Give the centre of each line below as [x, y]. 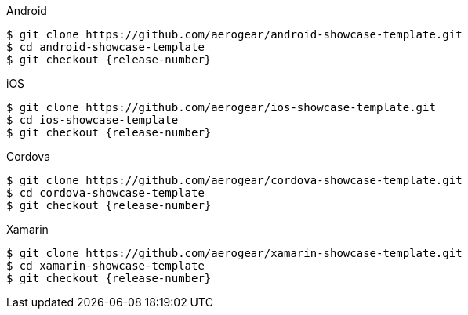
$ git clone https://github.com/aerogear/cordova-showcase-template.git [234, 180]
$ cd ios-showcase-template [93, 120]
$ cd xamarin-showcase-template [105, 266]
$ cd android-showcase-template [105, 47]
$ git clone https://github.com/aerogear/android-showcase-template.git [234, 34]
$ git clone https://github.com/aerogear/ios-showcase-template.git [221, 107]
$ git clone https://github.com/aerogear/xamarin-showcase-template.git [234, 253]
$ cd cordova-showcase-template [105, 193]
